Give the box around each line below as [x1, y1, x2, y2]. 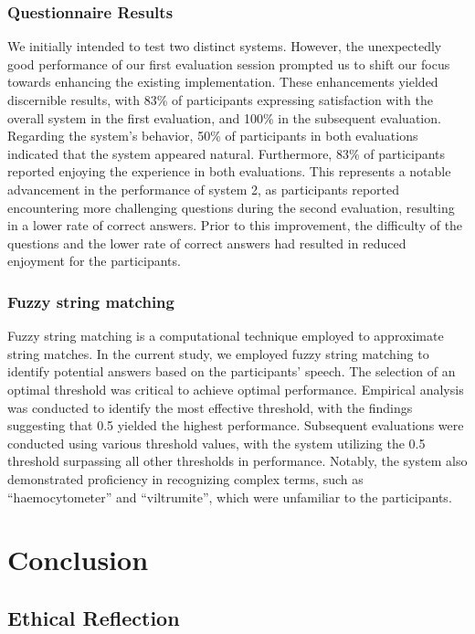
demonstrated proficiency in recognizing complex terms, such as [7, 469, 364, 488]
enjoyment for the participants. [7, 251, 181, 270]
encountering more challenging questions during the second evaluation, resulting [7, 197, 455, 217]
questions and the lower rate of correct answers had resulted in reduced [7, 233, 406, 252]
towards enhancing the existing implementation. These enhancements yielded [7, 72, 438, 91]
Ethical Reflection [7, 603, 180, 631]
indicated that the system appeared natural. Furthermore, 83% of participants [7, 143, 446, 163]
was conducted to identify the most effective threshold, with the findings [7, 397, 413, 417]
